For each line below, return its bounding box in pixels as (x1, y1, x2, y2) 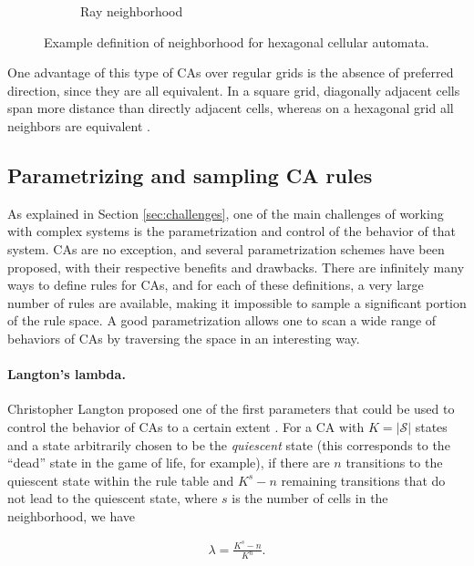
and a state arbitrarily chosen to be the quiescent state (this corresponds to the (7, 435, 450, 454)
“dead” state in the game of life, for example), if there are (7, 453, 330, 472)
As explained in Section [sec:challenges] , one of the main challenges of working (7, 203, 444, 222)
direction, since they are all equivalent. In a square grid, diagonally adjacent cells (7, 80, 460, 99)
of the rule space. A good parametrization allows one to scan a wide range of (7, 311, 437, 330)
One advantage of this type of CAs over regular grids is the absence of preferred (7, 63, 454, 82)
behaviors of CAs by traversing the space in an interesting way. (7, 328, 360, 347)
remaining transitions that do (281, 470, 446, 489)
